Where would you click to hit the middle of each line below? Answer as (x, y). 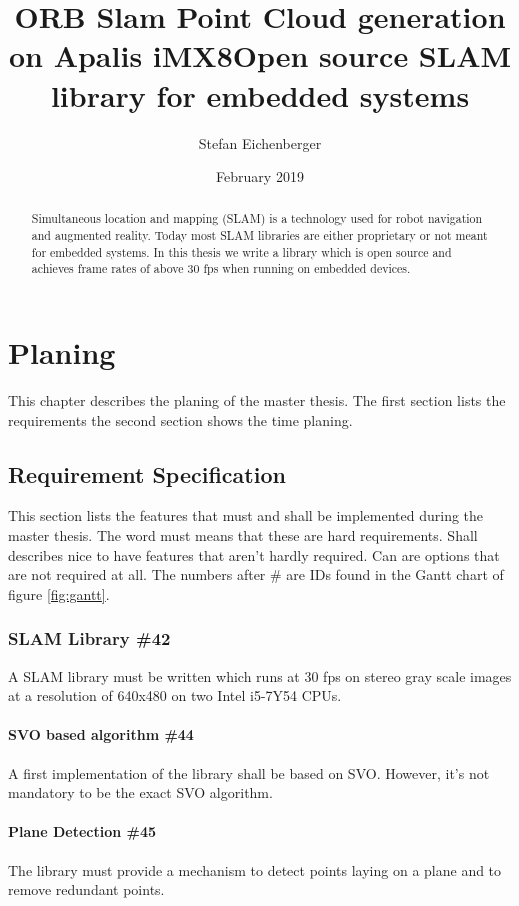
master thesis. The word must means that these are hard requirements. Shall (243, 535)
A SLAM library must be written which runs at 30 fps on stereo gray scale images (260, 675)
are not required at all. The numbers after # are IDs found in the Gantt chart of (256, 574)
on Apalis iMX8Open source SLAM (260, 55)
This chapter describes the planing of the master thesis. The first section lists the (257, 400)
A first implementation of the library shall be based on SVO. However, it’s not (249, 772)
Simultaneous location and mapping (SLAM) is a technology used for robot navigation (257, 218)
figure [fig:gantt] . (59, 593)
